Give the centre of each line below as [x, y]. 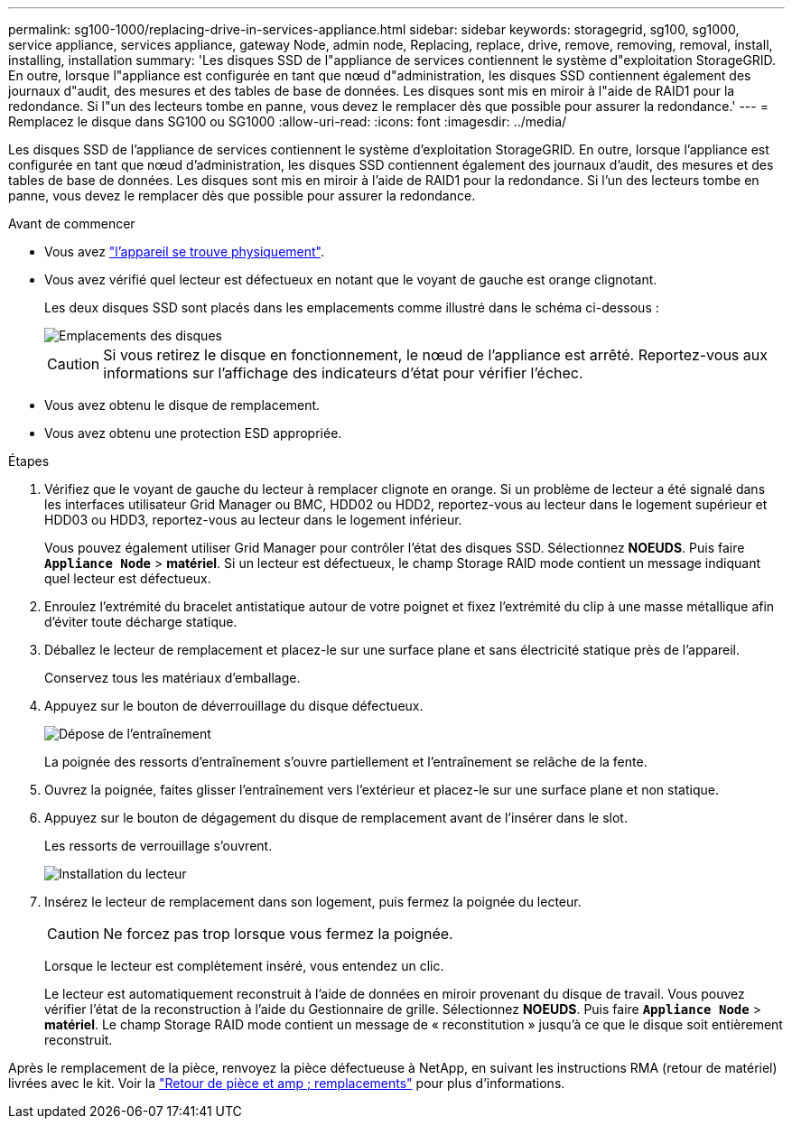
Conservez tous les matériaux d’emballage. [172, 678]
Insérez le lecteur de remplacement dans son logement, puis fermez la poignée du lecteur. [313, 902]
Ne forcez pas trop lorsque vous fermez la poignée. [278, 934]
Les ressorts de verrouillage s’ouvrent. [158, 846]
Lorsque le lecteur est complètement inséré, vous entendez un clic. [244, 966]
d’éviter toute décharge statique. [141, 622]
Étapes [29, 461]
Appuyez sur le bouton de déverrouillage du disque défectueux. [234, 706]
